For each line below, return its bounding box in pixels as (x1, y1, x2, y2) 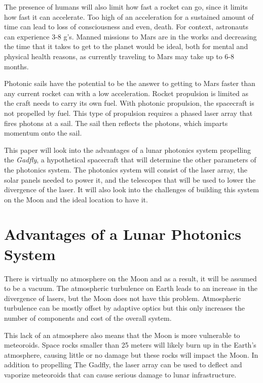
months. (4, 61, 29, 71)
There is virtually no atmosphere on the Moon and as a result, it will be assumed (4, 273, 257, 283)
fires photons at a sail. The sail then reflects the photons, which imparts (4, 117, 228, 128)
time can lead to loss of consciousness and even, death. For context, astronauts (4, 21, 248, 32)
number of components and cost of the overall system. (4, 312, 172, 323)
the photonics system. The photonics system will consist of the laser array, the (4, 164, 247, 175)
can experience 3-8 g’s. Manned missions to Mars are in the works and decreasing (4, 31, 257, 41)
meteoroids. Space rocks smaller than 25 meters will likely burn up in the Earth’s (4, 339, 256, 350)
